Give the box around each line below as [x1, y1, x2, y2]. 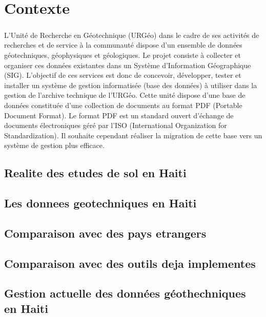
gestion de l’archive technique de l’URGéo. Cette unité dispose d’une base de [4, 90, 245, 100]
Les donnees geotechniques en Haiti [4, 195, 197, 211]
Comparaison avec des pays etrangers [4, 225, 207, 241]
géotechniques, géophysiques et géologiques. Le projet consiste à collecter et [4, 49, 241, 60]
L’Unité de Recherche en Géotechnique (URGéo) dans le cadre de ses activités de [4, 29, 259, 40]
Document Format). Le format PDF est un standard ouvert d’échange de [4, 110, 234, 120]
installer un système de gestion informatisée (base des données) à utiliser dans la [4, 79, 257, 90]
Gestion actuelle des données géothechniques [4, 285, 246, 301]
